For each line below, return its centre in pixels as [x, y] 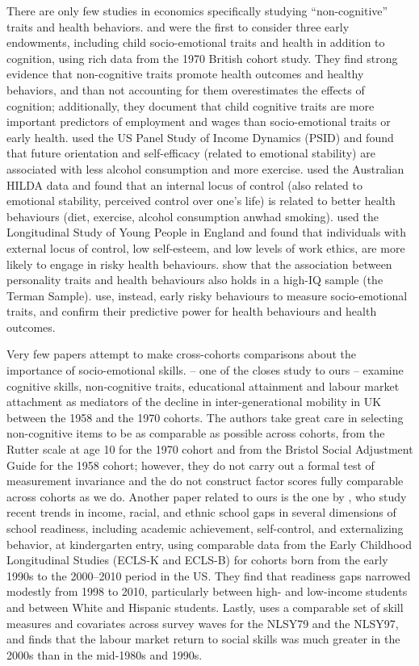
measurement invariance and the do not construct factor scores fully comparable [205, 481]
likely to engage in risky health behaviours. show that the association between [199, 264]
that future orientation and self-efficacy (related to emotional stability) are [191, 153]
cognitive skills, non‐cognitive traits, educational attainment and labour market [203, 385]
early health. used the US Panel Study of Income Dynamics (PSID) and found [200, 137]
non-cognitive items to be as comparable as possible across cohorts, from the [196, 433]
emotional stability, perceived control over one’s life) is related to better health [201, 201]
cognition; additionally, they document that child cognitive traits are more [191, 105]
